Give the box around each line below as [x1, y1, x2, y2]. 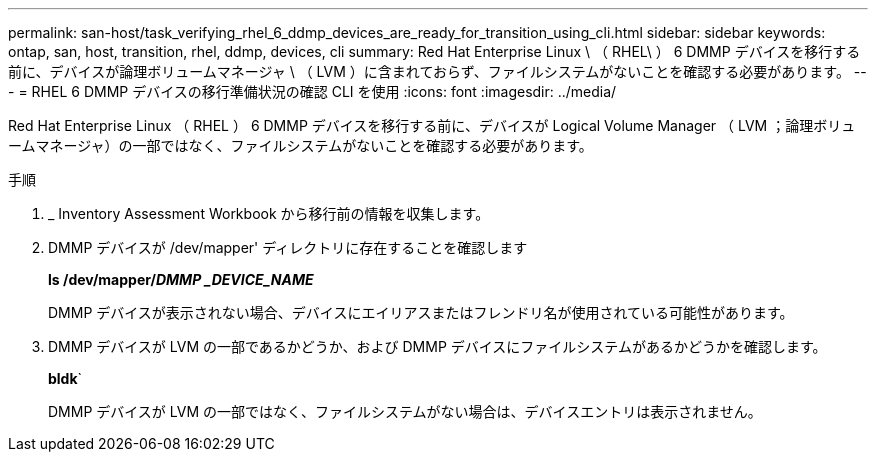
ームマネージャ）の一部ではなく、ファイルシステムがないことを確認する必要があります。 [8, 137, 593, 154]
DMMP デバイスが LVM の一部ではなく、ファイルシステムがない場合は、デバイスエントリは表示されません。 [48, 403, 762, 420]
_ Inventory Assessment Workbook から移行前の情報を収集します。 [48, 205, 490, 222]
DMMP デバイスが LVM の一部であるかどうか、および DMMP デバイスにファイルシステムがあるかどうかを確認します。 [48, 338, 827, 355]
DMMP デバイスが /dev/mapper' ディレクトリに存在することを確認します [48, 239, 528, 256]
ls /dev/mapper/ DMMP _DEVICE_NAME [48, 271, 314, 288]
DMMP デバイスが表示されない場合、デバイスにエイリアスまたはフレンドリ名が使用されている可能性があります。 [48, 304, 794, 321]
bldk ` [48, 370, 83, 387]
